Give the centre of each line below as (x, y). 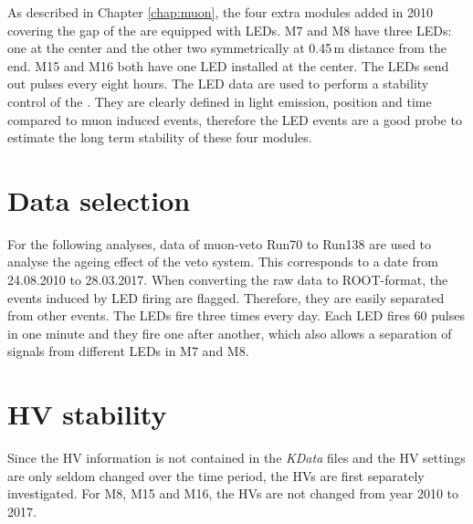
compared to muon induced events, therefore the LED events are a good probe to (235, 119)
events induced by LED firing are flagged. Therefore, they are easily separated (226, 297)
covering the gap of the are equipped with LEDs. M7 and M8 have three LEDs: (230, 30)
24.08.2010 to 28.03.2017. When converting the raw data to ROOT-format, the (228, 280)
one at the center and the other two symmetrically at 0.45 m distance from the (227, 48)
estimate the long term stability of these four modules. (160, 137)
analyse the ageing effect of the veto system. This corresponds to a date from (223, 262)
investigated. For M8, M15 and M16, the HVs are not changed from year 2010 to (233, 493)
